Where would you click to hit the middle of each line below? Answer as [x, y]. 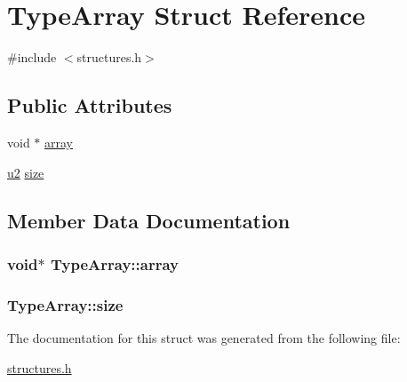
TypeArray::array [114, 263]
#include [32, 57]
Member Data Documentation [149, 220]
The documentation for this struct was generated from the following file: [204, 337]
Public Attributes [90, 105]
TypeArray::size [65, 304]
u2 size [26, 172]
